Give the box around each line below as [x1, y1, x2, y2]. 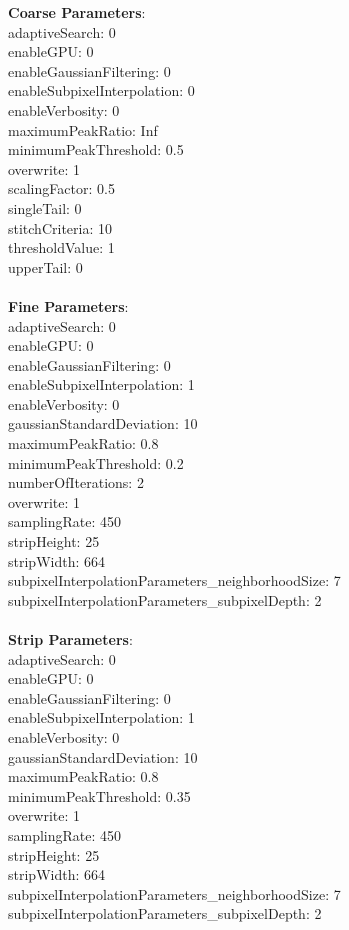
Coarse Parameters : [8, 2, 146, 22]
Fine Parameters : [8, 295, 129, 316]
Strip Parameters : [8, 629, 133, 649]
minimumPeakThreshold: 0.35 [8, 785, 191, 806]
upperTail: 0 [8, 256, 83, 277]
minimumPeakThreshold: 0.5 [8, 139, 184, 160]
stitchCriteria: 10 [8, 217, 112, 238]
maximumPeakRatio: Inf [8, 119, 158, 140]
